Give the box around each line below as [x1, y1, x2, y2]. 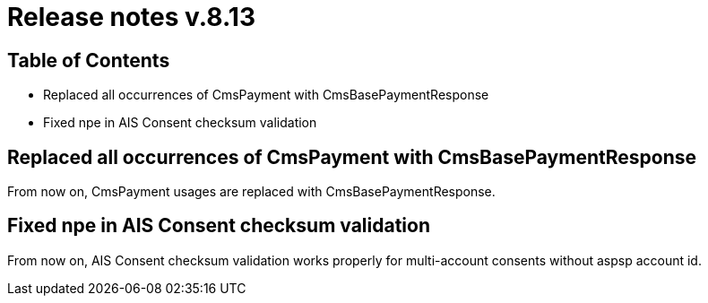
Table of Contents [7, 48, 170, 72]
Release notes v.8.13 [7, 2, 255, 32]
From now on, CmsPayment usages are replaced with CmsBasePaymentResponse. [7, 184, 496, 200]
